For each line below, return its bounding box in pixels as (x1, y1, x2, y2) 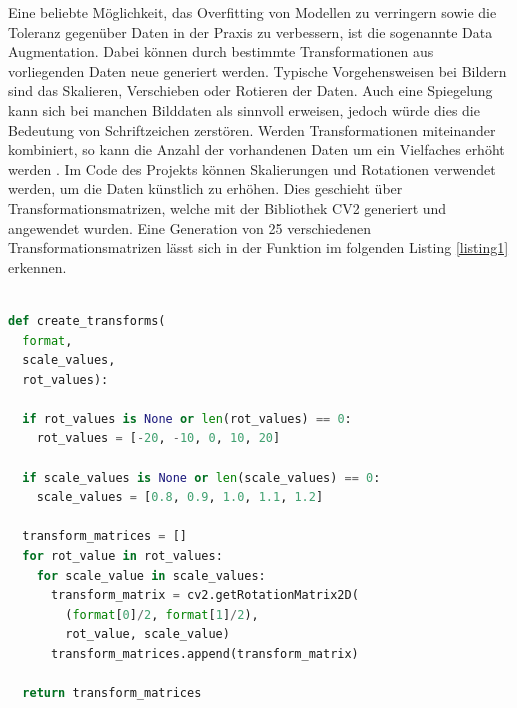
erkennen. (8, 256, 67, 277)
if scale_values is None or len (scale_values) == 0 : (22, 470, 381, 485)
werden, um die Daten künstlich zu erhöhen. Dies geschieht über (8, 178, 403, 199)
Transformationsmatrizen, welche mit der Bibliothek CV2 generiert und (8, 197, 447, 218)
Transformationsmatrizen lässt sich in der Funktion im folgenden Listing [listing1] (8, 237, 509, 258)
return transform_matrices (22, 686, 202, 701)
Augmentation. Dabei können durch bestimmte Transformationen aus (8, 41, 434, 62)
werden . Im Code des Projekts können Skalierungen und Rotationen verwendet (8, 158, 496, 179)
